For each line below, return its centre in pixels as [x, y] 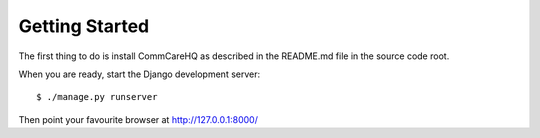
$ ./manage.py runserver [97, 97]
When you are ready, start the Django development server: [139, 74]
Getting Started [84, 26]
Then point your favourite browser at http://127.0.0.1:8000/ [138, 119]
